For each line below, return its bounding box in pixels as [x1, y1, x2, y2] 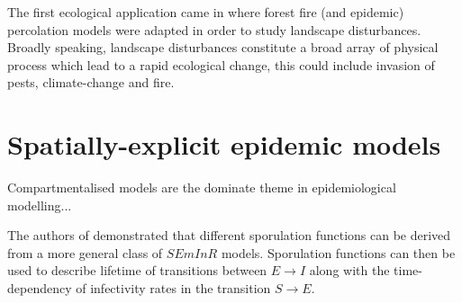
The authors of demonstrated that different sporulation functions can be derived [7, 226, 451, 245]
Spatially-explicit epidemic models [7, 126, 441, 163]
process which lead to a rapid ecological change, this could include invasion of [7, 55, 435, 74]
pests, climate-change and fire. [7, 73, 175, 92]
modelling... [7, 195, 72, 214]
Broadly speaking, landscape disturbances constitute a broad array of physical [7, 38, 439, 57]
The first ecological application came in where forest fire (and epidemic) [7, 3, 404, 21]
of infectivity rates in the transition [76, 279, 271, 298]
